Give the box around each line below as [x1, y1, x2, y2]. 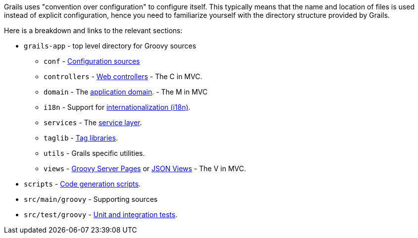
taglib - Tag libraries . [44, 134, 118, 142]
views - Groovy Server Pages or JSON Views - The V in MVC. [44, 164, 246, 173]
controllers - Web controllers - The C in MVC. [44, 72, 202, 81]
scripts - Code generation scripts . [24, 180, 141, 188]
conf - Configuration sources [44, 57, 140, 65]
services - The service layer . [44, 118, 142, 127]
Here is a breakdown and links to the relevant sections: [4, 26, 183, 35]
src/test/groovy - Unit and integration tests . [24, 210, 178, 219]
